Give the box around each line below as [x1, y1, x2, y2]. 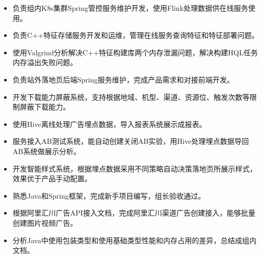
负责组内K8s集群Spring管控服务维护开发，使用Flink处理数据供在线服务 [12, 3, 249, 13]
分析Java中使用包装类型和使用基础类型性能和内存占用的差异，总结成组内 [12, 234, 257, 245]
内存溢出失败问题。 [12, 57, 77, 68]
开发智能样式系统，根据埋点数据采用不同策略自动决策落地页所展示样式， [12, 163, 257, 174]
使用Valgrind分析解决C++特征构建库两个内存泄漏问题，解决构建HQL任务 [12, 47, 258, 57]
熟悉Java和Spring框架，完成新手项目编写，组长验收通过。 [12, 190, 205, 201]
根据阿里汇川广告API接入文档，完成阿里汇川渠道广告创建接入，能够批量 [12, 207, 255, 218]
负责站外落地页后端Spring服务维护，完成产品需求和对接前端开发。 [12, 74, 234, 84]
